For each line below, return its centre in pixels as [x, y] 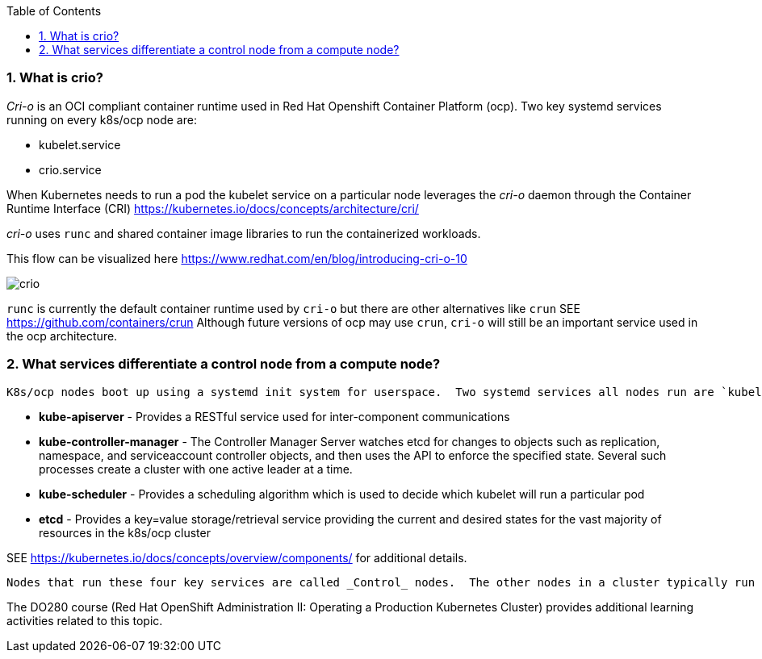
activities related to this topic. [85, 620]
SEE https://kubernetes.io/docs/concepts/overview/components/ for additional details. [237, 557]
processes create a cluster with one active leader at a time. [196, 469]
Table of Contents [54, 11]
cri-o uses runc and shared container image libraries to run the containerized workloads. [244, 233]
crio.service [70, 169]
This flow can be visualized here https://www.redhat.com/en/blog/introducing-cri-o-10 [237, 258]
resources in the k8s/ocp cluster [125, 532]
